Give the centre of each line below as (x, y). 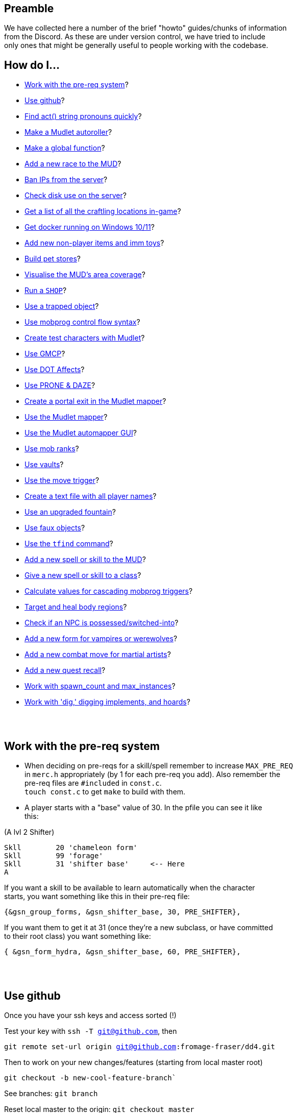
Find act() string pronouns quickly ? (83, 116)
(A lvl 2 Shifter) (29, 832)
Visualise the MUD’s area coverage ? (85, 275)
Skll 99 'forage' (54, 856)
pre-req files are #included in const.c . (93, 783)
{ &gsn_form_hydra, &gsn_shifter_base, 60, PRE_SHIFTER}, (122, 952)
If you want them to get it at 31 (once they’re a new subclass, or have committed (139, 928)
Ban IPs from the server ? (66, 180)
